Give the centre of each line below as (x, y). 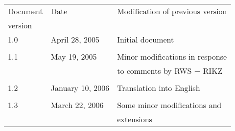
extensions (135, 119)
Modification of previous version (172, 11)
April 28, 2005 (75, 39)
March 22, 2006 (77, 105)
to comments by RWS (154, 71)
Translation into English (159, 88)
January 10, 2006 (80, 88)
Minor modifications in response (172, 56)
